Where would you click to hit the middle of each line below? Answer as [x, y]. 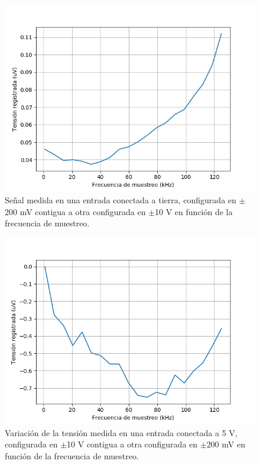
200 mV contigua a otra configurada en [75, 211]
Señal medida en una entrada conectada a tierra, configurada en [121, 199]
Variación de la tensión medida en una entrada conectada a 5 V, [121, 432]
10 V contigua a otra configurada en [132, 444]
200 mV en [226, 444]
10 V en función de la [194, 211]
